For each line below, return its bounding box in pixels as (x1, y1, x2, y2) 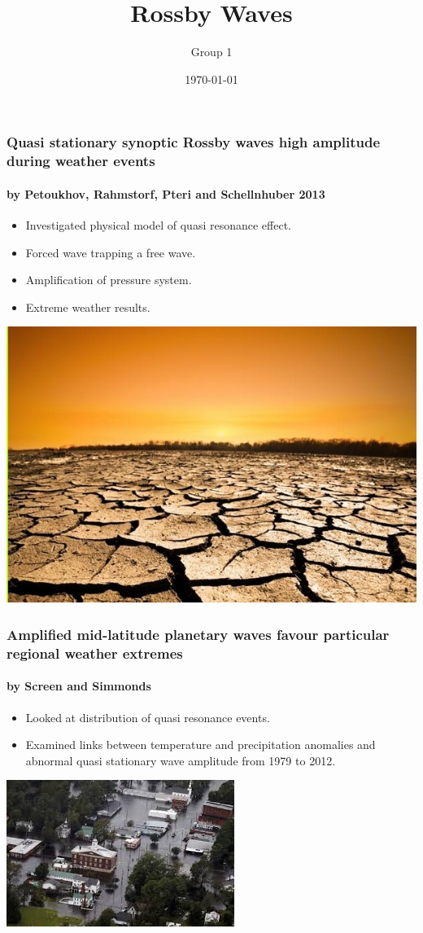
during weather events (7, 151, 155, 171)
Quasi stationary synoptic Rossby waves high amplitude (7, 132, 381, 152)
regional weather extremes (7, 642, 183, 663)
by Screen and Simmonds (7, 677, 151, 694)
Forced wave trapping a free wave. (25, 243, 196, 261)
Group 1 (190, 43, 233, 60)
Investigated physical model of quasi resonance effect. (25, 216, 291, 233)
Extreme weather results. (25, 298, 150, 315)
